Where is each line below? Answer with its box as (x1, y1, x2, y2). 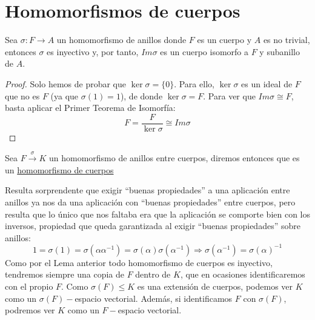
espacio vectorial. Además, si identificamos (75, 292, 233, 304)
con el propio (5, 279, 53, 292)
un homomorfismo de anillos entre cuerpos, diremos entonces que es (48, 152, 300, 164)
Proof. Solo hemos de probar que (5, 77, 126, 90)
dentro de (135, 268, 171, 281)
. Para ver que (203, 89, 256, 102)
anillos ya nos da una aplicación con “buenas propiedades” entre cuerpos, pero (5, 195, 296, 208)
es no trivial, (263, 33, 310, 46)
